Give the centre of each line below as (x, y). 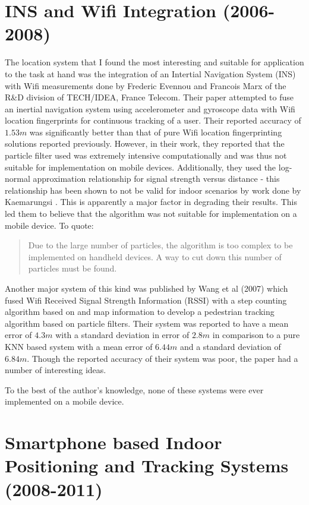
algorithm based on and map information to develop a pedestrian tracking (140, 312)
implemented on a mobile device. (64, 401)
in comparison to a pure (256, 335)
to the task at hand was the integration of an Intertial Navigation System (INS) (150, 73)
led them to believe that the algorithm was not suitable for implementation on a (151, 214)
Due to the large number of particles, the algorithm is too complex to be (160, 245)
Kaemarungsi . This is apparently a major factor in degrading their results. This (151, 202)
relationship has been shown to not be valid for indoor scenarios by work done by (153, 190)
